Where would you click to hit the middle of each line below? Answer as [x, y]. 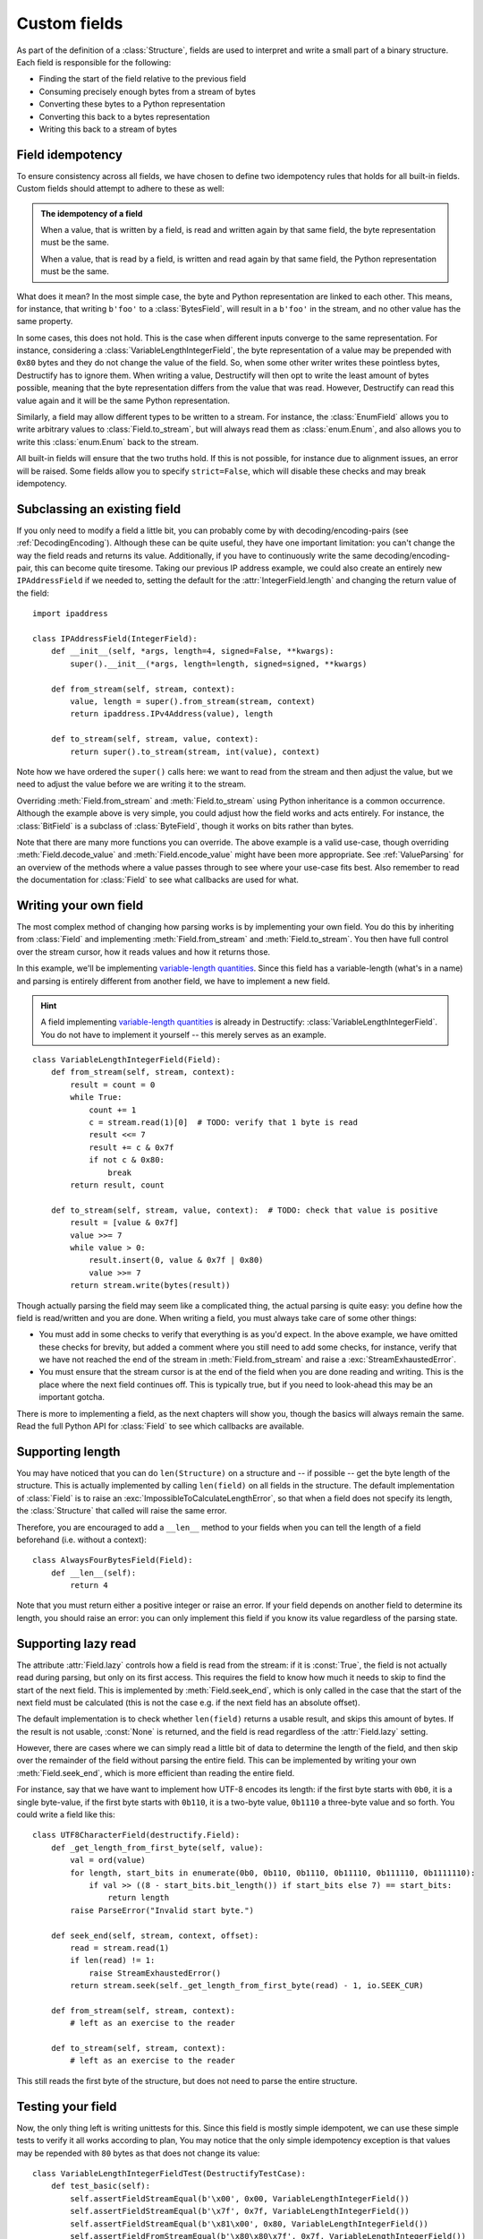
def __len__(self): [93, 1573]
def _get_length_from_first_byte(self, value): [157, 1848]
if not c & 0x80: [127, 1160]
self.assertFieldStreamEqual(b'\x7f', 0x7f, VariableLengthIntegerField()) [240, 2211]
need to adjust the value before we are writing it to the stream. [131, 785]
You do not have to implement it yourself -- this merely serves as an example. [183, 1034]
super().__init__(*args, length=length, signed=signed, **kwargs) [219, 664]
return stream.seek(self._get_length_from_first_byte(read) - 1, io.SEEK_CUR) [247, 1986]
